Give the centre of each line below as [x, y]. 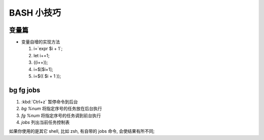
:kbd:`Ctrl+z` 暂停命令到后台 [50, 102]
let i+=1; [42, 55]
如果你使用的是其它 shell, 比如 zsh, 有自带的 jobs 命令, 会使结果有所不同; [82, 131]
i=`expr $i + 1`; [48, 48]
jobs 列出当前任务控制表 [45, 122]
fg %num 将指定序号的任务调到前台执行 [61, 116]
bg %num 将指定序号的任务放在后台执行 [62, 109]
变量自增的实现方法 [41, 42]
